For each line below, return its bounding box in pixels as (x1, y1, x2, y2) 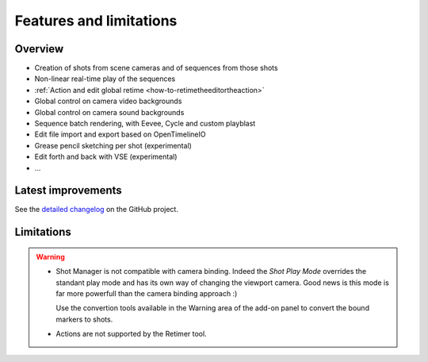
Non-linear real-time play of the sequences (34, 74, 176, 83)
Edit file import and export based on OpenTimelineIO (34, 129, 206, 139)
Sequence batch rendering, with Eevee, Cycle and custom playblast (34, 119, 256, 129)
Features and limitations (14, 12, 178, 29)
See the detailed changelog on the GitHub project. (14, 205, 178, 214)
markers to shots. (55, 314, 113, 324)
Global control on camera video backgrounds (34, 96, 182, 106)
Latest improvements (14, 183, 122, 198)
